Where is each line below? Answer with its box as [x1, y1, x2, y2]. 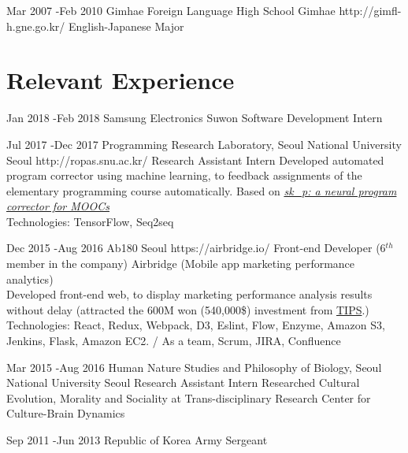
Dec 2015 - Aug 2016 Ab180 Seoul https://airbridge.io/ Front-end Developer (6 [6, 239, 386, 256]
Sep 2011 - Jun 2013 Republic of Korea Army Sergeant [6, 432, 268, 447]
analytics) [6, 270, 54, 287]
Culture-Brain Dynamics [6, 405, 125, 421]
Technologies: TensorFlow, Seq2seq [6, 213, 174, 229]
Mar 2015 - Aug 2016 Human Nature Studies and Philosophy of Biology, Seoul [6, 358, 382, 375]
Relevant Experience [6, 64, 235, 96]
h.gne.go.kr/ [6, 17, 65, 34]
